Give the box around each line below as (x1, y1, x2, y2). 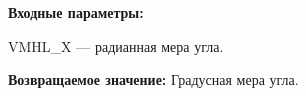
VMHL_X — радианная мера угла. (8, 35, 224, 56)
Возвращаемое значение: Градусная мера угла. (8, 69, 299, 90)
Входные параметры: (8, 2, 144, 22)
